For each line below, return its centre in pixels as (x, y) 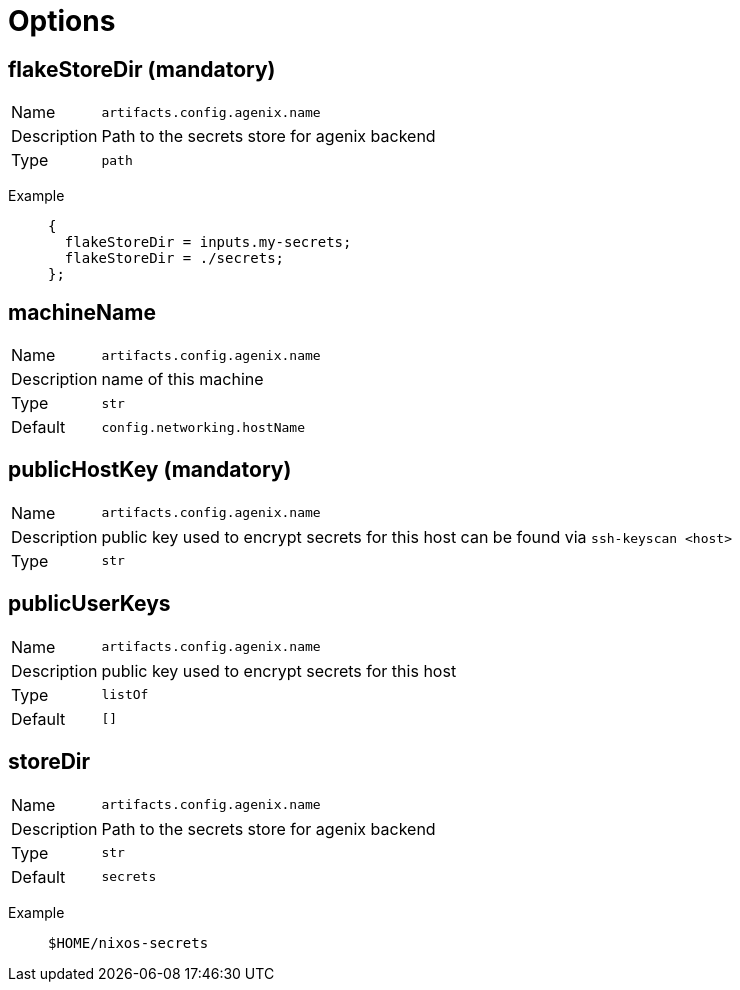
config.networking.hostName (203, 427)
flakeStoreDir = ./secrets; (174, 258)
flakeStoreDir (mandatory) (142, 69)
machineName (82, 312)
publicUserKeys (89, 604)
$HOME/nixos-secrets (128, 942)
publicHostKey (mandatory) (150, 470)
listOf (125, 695)
